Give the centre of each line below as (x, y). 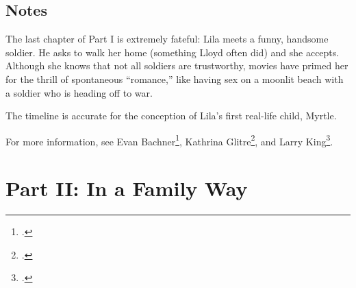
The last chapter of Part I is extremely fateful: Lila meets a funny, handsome (167, 39)
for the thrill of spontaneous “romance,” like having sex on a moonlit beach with (175, 79)
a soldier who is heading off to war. (79, 92)
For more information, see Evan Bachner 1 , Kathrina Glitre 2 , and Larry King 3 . (169, 140)
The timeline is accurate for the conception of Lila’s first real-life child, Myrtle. (171, 116)
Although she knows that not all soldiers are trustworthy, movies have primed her (177, 65)
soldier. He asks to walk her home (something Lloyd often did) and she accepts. (173, 52)
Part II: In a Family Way (127, 188)
